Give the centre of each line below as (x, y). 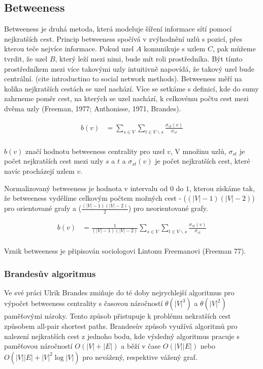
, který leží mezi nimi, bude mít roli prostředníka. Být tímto (149, 58)
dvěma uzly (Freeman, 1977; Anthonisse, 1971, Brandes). (93, 108)
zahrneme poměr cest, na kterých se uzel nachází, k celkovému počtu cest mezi (126, 98)
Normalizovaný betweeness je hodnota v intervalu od (86, 188)
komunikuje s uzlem (175, 49)
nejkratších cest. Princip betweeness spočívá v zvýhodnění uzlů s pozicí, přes (123, 38)
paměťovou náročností (38, 346)
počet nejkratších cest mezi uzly (54, 161)
